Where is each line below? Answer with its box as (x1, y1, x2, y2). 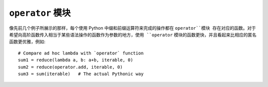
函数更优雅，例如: (9, 39, 46, 44)
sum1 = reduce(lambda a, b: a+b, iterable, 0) (18, 57, 134, 63)
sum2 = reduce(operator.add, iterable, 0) (18, 64, 123, 70)
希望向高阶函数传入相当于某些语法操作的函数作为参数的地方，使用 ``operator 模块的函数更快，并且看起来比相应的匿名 (9, 32, 257, 38)
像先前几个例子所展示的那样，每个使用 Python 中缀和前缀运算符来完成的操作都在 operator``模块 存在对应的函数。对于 (9, 25, 257, 31)
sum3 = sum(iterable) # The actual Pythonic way (18, 71, 144, 77)
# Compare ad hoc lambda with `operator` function (18, 50, 144, 56)
